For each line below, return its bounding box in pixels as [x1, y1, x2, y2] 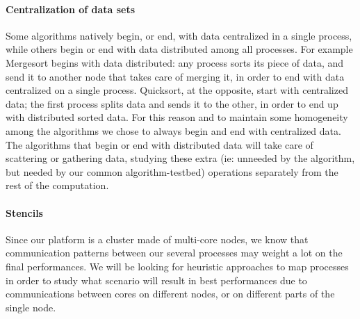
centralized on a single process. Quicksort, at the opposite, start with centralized [6, 83, 348, 97]
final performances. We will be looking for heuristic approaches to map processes [6, 259, 349, 273]
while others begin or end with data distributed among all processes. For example [6, 42, 353, 56]
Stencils [6, 205, 43, 220]
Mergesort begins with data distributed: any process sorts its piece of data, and [6, 55, 344, 69]
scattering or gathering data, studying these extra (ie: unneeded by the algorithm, [6, 151, 355, 165]
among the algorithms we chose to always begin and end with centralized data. [6, 123, 341, 138]
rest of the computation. [6, 178, 109, 193]
